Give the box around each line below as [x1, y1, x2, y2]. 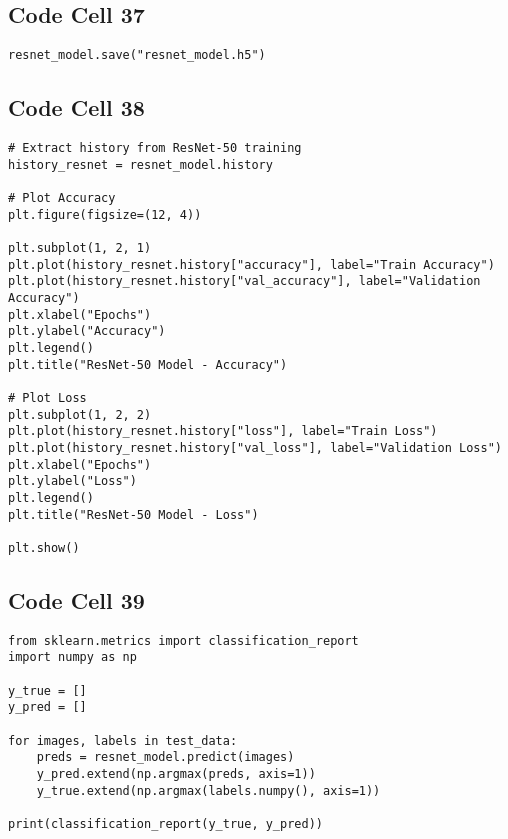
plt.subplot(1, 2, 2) [8, 407, 152, 422]
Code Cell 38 [8, 92, 145, 123]
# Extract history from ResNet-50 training [8, 141, 302, 156]
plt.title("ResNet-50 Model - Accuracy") [8, 357, 288, 372]
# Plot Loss [8, 390, 87, 405]
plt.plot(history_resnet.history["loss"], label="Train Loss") [8, 424, 438, 439]
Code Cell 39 [8, 584, 145, 615]
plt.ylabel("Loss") [8, 474, 137, 489]
